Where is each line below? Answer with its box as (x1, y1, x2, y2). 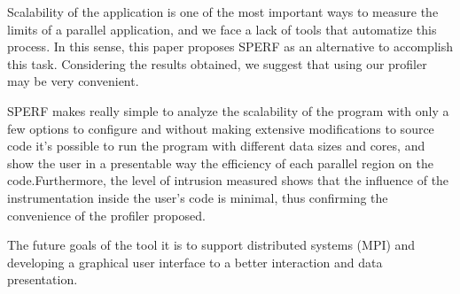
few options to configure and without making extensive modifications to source (7, 119, 434, 137)
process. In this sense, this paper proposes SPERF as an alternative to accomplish (7, 37, 453, 56)
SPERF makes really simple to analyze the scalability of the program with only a (7, 101, 449, 120)
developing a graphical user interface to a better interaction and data (7, 252, 383, 271)
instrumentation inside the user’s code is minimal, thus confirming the (7, 188, 388, 206)
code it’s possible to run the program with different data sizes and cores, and (7, 136, 425, 155)
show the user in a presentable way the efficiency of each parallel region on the (7, 153, 433, 172)
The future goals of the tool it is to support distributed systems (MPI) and (7, 236, 416, 254)
